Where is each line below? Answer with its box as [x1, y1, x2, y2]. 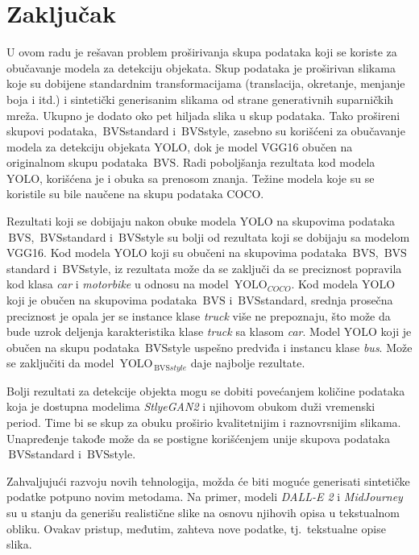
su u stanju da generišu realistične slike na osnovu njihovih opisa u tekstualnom [6, 504, 400, 521]
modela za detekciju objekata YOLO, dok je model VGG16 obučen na [6, 138, 353, 155]
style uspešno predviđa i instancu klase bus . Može [168, 338, 413, 355]
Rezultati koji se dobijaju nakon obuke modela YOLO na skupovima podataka [6, 213, 396, 230]
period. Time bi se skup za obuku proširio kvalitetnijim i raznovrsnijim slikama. [6, 414, 401, 431]
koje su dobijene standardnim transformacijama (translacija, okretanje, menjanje [6, 75, 405, 92]
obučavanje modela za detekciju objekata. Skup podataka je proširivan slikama [6, 59, 396, 76]
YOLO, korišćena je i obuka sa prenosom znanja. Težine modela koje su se [6, 169, 375, 186]
